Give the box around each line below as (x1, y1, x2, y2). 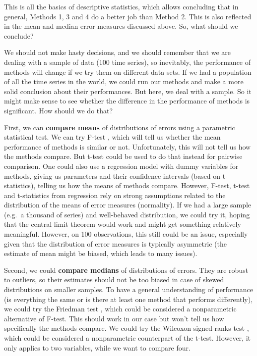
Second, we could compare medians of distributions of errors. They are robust (4, 264, 249, 275)
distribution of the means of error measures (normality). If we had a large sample (4, 200, 252, 210)
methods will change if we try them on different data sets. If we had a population (4, 66, 252, 77)
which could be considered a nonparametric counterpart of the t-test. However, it (4, 333, 251, 343)
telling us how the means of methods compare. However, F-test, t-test (37, 180, 250, 191)
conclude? (4, 30, 34, 41)
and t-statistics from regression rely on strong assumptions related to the (4, 190, 226, 200)
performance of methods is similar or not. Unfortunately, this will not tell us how (4, 141, 251, 152)
